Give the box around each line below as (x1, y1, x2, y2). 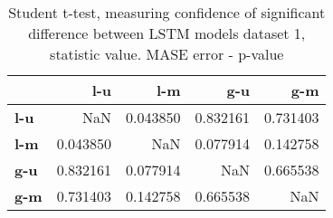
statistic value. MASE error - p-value (50, 43, 284, 64)
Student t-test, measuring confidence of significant (8, 2, 326, 23)
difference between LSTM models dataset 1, (28, 23, 306, 43)
